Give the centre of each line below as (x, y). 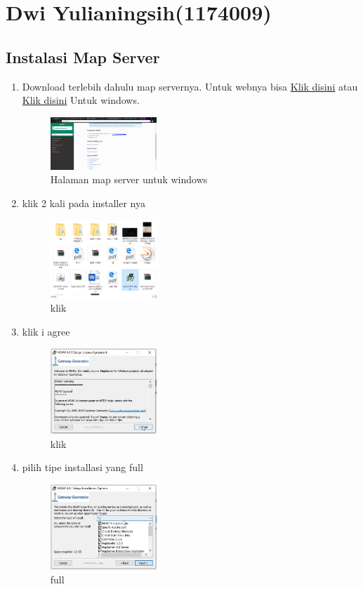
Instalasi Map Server (83, 57)
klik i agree (46, 331)
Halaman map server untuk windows (129, 179)
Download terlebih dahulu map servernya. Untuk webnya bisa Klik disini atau (190, 86)
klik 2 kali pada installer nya (84, 203)
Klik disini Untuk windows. (81, 100)
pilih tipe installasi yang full (82, 467)
